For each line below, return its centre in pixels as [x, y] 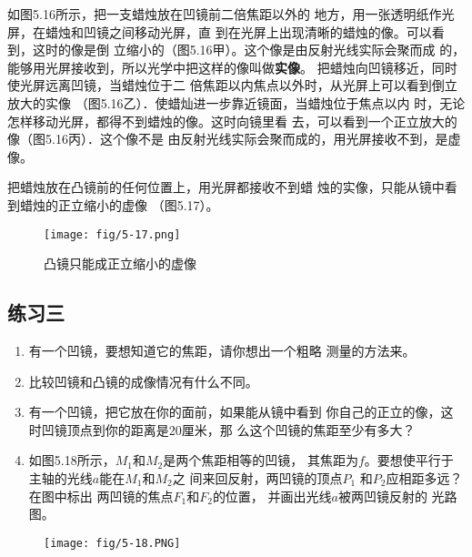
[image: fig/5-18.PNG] [112, 543]
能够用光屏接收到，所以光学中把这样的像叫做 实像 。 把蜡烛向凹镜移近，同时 [232, 67]
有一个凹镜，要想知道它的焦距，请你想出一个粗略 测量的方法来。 [222, 350]
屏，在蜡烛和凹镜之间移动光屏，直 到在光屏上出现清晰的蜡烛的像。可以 [220, 31]
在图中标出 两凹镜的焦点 [101, 496]
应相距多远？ [424, 477]
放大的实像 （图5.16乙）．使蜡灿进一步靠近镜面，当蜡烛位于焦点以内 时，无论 [236, 102]
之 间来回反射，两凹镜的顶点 [257, 477]
